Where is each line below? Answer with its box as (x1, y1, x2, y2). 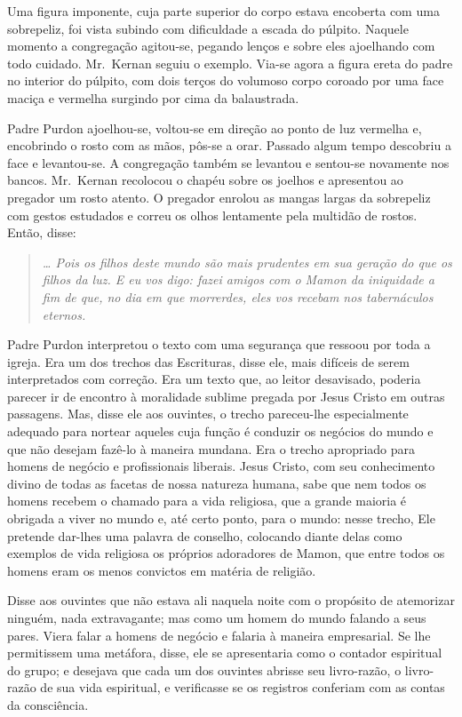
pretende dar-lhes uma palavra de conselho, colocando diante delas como (7, 526, 402, 545)
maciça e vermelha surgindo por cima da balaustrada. (7, 88, 299, 107)
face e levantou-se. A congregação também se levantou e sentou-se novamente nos (7, 153, 450, 171)
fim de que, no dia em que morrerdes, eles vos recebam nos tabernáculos (42, 287, 434, 306)
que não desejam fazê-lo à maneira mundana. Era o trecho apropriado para (7, 439, 416, 458)
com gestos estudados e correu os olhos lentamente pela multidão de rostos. (7, 205, 418, 224)
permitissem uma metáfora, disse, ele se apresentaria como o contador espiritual (7, 643, 442, 662)
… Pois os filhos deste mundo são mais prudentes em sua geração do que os (42, 252, 452, 271)
